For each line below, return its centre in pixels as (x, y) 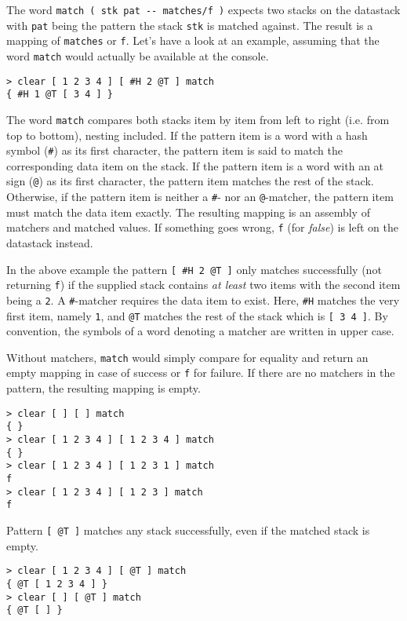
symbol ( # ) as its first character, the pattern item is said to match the (174, 150)
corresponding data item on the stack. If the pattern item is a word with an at (195, 165)
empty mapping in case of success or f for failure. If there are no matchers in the (201, 373)
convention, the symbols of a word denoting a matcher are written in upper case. (200, 331)
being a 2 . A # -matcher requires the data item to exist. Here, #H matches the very (203, 300)
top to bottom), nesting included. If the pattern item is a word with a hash (187, 135)
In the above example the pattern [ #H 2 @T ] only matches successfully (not (194, 269)
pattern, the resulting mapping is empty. (104, 388)
